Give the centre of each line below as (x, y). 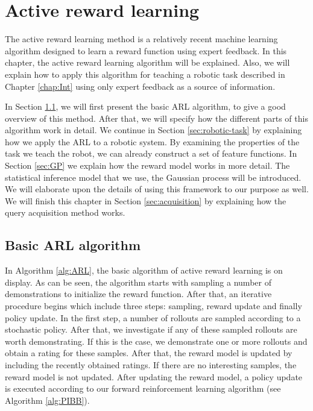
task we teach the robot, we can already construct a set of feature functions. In (151, 153)
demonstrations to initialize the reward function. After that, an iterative (138, 294)
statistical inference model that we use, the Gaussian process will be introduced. (153, 177)
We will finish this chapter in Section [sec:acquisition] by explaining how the (146, 200)
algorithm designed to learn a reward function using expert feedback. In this (146, 50)
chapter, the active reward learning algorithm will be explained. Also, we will (147, 62)
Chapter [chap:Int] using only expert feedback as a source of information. (140, 86)
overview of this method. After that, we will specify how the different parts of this (156, 118)
